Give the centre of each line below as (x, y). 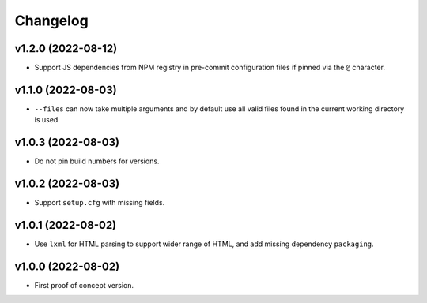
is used (46, 120)
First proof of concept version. (84, 285)
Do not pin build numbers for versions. (97, 161)
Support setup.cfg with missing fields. (100, 203)
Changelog (51, 21)
